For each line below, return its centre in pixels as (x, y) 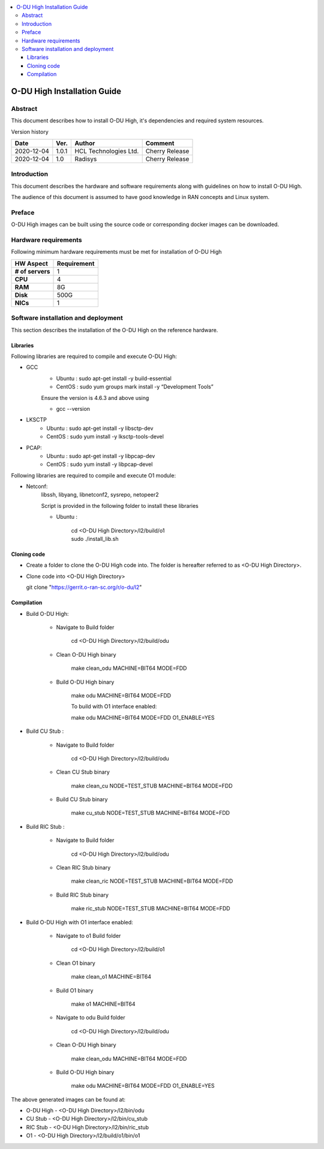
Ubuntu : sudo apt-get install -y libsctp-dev (100, 428)
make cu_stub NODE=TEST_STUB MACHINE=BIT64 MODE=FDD (151, 813)
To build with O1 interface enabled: (114, 706)
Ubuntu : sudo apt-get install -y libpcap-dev (101, 456)
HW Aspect (31, 263)
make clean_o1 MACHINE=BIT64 (111, 977)
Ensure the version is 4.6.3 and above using (95, 398)
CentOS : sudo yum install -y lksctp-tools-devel (105, 437)
